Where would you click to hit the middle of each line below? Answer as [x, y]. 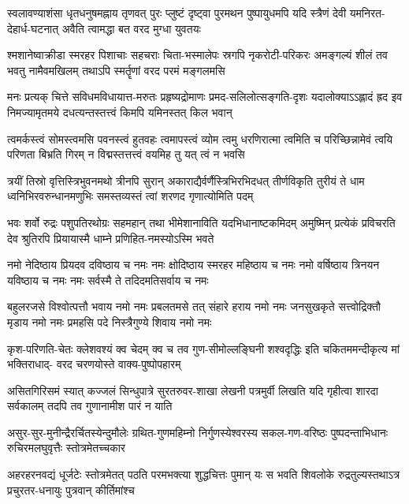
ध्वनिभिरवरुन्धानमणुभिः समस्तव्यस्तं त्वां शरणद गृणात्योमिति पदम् [130, 196]
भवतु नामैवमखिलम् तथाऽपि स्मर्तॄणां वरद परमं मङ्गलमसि [116, 70]
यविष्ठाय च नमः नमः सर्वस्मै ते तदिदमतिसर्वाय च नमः [108, 280]
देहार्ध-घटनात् [33, 28]
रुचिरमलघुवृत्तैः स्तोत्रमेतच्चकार [66, 448]
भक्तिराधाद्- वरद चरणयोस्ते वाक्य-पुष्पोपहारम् [94, 364]
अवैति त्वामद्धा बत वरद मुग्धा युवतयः [131, 28]
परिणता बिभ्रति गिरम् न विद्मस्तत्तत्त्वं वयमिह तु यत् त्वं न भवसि [126, 154]
